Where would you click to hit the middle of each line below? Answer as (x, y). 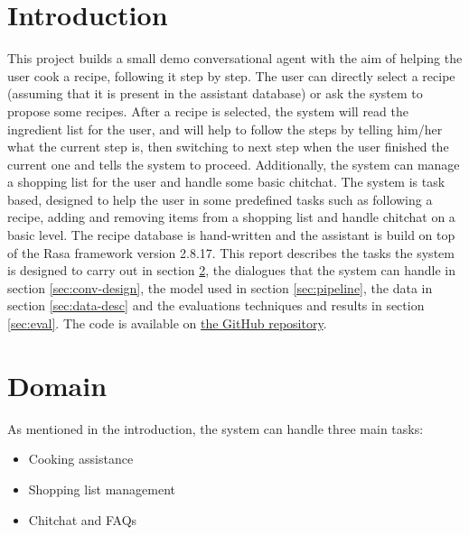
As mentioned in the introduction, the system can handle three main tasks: (216, 428)
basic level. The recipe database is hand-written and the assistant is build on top (231, 235)
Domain (57, 385)
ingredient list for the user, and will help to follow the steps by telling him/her (225, 129)
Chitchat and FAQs (83, 519)
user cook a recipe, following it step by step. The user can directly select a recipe (231, 75)
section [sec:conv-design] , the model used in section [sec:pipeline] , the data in (220, 287)
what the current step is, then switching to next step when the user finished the (228, 147)
